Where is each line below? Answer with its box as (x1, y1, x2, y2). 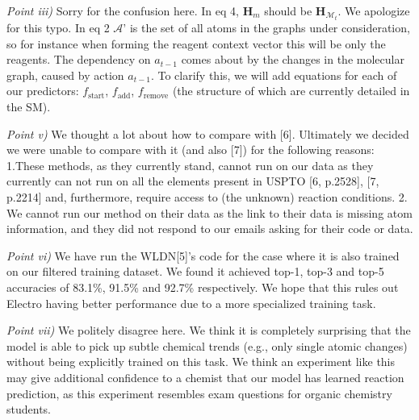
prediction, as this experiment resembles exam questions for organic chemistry (6, 385, 392, 401)
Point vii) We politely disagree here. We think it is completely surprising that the (6, 322, 411, 339)
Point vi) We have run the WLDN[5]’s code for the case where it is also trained (6, 247, 400, 264)
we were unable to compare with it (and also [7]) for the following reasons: (6, 141, 375, 158)
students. (6, 401, 51, 418)
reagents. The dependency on (6, 51, 151, 68)
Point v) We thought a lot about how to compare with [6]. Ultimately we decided (6, 125, 409, 142)
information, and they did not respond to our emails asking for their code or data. (6, 220, 413, 237)
